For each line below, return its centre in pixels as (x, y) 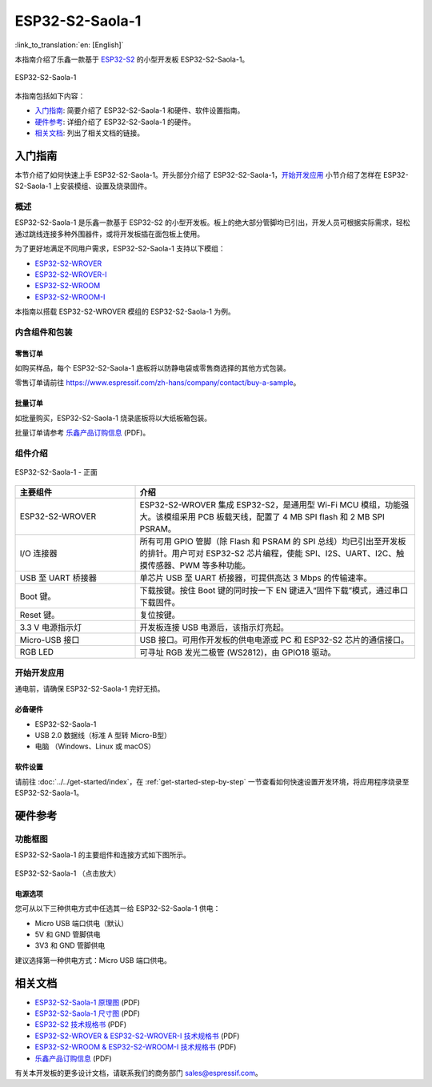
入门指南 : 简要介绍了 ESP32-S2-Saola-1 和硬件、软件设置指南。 (140, 110)
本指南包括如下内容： (50, 95)
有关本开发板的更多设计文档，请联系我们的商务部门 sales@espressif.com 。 (139, 1073)
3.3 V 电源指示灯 (51, 627)
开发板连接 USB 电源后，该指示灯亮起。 (214, 627)
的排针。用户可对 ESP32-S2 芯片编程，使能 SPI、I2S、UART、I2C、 (268, 553)
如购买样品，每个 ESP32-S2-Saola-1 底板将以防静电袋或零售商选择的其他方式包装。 (153, 368)
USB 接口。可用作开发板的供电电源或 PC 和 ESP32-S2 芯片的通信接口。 (274, 640)
